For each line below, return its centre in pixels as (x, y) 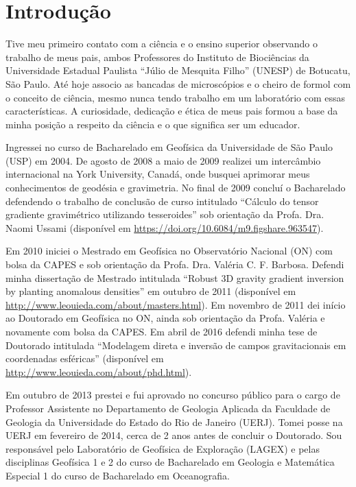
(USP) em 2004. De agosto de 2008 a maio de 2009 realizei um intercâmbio (163, 160)
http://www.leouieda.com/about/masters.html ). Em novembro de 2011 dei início (176, 304)
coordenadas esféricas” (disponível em (85, 358)
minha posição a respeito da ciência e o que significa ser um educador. (153, 124)
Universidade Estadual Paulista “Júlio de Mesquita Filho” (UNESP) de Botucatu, (178, 70)
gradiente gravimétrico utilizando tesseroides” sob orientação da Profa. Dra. (165, 214)
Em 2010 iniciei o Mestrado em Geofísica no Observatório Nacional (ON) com (169, 251)
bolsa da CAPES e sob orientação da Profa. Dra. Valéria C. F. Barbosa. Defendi (175, 264)
